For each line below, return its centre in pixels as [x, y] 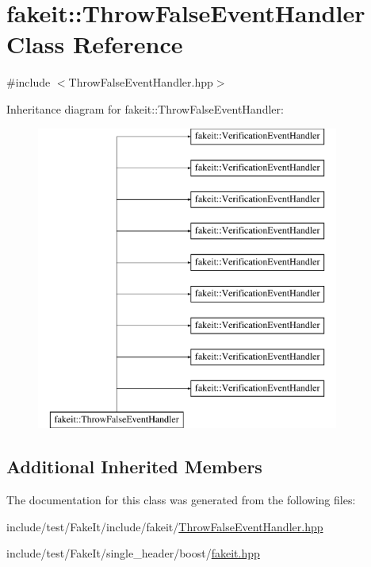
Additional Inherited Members [134, 467]
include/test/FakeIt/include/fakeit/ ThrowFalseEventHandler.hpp [165, 526]
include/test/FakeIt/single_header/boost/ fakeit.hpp [133, 553]
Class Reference [95, 44]
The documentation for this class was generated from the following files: [181, 500]
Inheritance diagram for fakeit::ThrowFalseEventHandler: [145, 108]
